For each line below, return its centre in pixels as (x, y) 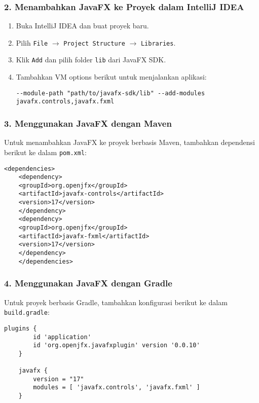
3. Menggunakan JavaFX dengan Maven (88, 123)
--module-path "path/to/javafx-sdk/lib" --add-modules (110, 93)
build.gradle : (27, 312)
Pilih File (32, 42)
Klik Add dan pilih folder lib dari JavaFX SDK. (91, 60)
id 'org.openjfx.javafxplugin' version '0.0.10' (117, 345)
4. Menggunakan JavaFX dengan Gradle (88, 283)
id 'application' (62, 337)
